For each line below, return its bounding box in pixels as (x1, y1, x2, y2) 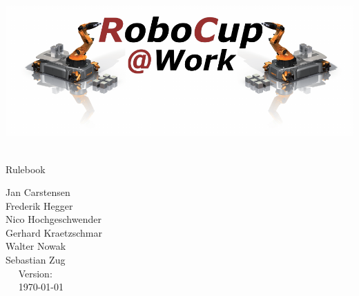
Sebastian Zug (6, 253, 66, 267)
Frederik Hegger (6, 198, 73, 213)
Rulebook (6, 161, 46, 176)
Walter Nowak (6, 239, 66, 253)
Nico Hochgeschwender (6, 212, 101, 226)
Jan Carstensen (6, 185, 70, 199)
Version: (18, 266, 52, 280)
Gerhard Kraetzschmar (6, 225, 102, 239)
